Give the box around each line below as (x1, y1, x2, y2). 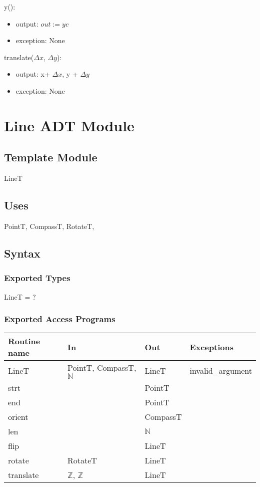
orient (8, 411, 28, 423)
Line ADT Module (4, 115, 134, 135)
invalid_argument (189, 364, 252, 376)
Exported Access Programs (4, 313, 115, 325)
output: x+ (15, 69, 50, 79)
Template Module (4, 149, 97, 165)
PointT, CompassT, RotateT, (4, 220, 94, 231)
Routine (8, 335, 40, 347)
